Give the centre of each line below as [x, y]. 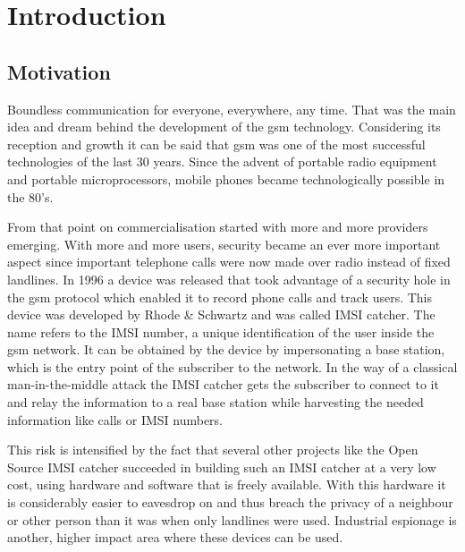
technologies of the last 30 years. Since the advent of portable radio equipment [222, 161]
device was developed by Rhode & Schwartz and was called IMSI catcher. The [221, 314]
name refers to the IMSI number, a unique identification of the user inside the [221, 331]
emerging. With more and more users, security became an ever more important [224, 244]
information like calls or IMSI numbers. [115, 419]
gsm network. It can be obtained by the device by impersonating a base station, [226, 349]
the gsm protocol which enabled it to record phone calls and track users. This [220, 297]
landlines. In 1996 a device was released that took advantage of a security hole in [229, 279]
